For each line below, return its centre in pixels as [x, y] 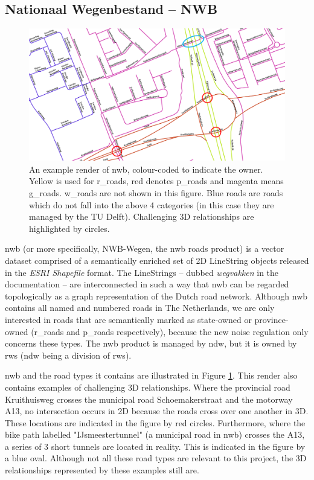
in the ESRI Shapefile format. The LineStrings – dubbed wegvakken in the [142, 272]
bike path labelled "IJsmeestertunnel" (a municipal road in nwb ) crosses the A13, [155, 434]
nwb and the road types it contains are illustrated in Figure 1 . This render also [151, 375]
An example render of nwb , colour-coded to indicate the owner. [146, 169]
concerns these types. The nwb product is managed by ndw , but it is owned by [151, 343]
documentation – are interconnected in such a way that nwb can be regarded [147, 284]
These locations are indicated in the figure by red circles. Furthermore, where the [155, 422]
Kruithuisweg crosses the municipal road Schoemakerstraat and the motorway [149, 399]
